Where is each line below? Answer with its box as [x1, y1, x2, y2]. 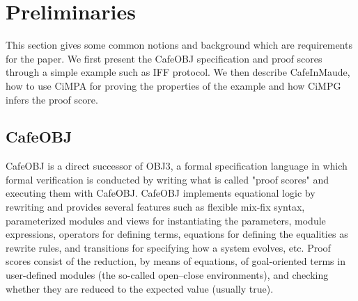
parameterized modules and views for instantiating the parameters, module [6, 213, 326, 227]
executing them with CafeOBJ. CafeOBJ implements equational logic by [6, 186, 316, 200]
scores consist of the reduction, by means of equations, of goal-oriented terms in [6, 254, 345, 268]
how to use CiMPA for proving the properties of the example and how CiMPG [6, 78, 341, 92]
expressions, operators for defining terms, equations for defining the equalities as [6, 227, 348, 241]
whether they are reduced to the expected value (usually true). [6, 281, 274, 295]
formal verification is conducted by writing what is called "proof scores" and [6, 172, 329, 186]
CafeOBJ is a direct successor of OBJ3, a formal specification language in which [6, 158, 348, 173]
